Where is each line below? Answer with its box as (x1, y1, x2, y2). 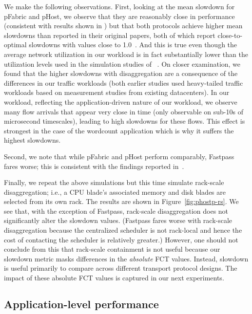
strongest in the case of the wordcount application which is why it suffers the (4, 125, 234, 135)
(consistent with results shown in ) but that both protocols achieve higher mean (4, 20, 243, 31)
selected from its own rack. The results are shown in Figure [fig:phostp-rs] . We (4, 196, 239, 206)
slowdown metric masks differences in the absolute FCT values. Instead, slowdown (4, 253, 249, 263)
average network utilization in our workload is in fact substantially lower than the (4, 49, 248, 59)
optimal (4, 39, 27, 50)
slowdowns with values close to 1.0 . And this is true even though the (29, 39, 237, 50)
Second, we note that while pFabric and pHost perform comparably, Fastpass (4, 151, 234, 161)
